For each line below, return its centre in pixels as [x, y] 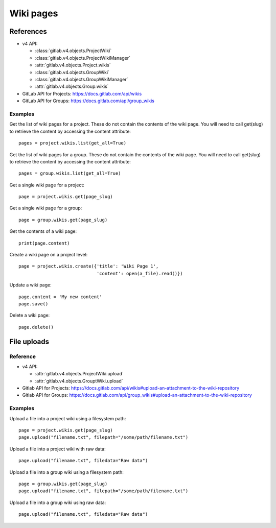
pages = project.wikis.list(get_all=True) [73, 143]
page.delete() [36, 327]
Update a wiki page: [30, 285]
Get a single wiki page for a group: [46, 208]
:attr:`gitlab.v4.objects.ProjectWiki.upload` [79, 374]
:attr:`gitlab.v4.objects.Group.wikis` [72, 86]
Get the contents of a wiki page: [43, 231]
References [28, 31]
